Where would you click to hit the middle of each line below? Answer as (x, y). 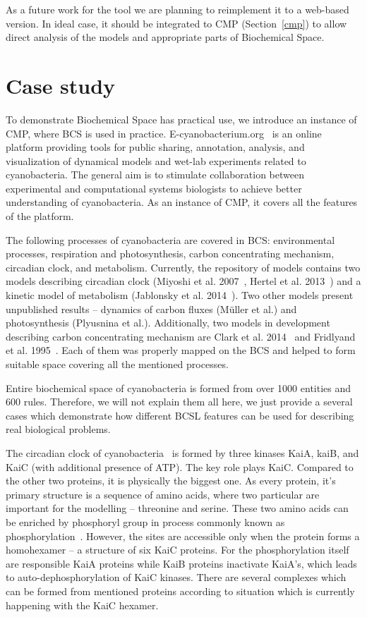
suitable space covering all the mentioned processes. (117, 364)
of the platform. (40, 216)
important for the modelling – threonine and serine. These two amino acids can (177, 508)
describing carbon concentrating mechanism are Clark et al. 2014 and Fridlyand (181, 336)
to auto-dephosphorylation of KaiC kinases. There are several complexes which (176, 577)
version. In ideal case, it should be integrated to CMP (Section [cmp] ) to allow (176, 23)
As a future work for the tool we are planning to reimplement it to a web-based (178, 9)
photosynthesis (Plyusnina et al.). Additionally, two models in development (168, 323)
